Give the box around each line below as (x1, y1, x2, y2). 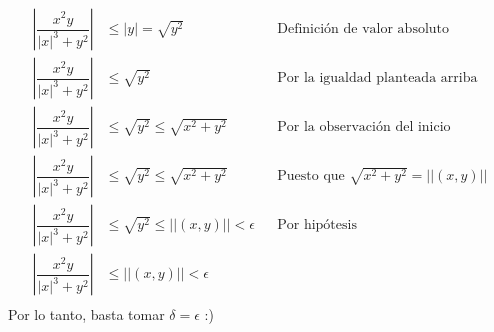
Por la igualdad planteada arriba (277, 71, 478, 86)
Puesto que (277, 169, 345, 184)
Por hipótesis (277, 218, 357, 233)
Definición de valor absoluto (277, 22, 450, 37)
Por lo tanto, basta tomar (8, 304, 165, 325)
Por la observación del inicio (277, 120, 451, 135)
